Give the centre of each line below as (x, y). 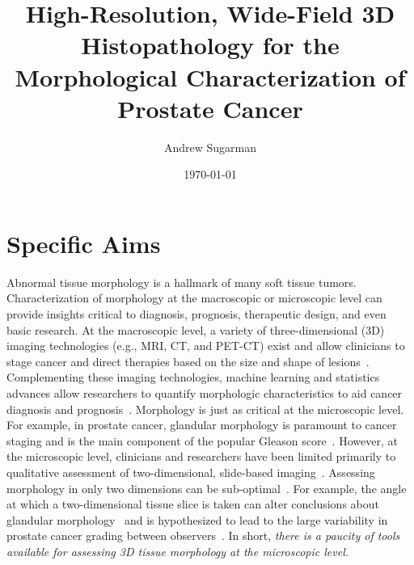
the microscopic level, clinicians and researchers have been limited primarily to (201, 456)
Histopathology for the (210, 45)
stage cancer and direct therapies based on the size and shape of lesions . (188, 361)
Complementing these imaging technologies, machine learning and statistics (193, 377)
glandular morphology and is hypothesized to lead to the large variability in (197, 519)
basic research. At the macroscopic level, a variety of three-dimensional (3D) (196, 329)
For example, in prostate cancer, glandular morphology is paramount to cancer (202, 425)
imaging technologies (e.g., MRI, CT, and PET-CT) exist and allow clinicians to (206, 346)
